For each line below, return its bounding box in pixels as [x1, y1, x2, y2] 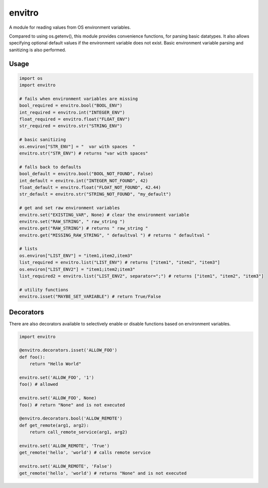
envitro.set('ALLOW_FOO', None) [19, 395, 97, 401]
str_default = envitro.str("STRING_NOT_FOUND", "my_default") [19, 192, 171, 197]
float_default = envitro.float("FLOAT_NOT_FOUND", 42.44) [19, 184, 161, 190]
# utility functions [19, 287, 68, 293]
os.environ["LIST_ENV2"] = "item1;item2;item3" [19, 266, 135, 272]
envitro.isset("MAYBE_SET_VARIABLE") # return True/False [19, 294, 161, 299]
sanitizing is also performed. [9, 47, 66, 53]
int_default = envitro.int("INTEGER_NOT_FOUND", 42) [19, 178, 148, 183]
